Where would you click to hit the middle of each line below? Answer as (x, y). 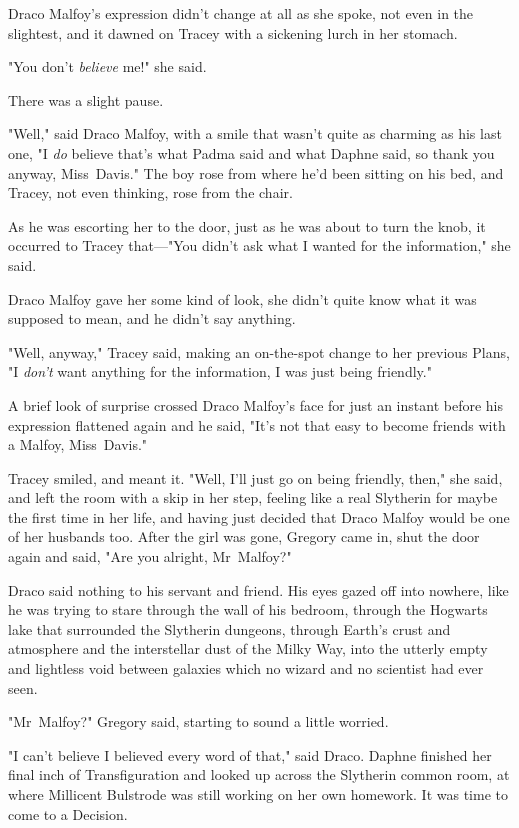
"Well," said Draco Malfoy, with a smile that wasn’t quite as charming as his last (255, 133)
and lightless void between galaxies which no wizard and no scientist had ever (246, 668)
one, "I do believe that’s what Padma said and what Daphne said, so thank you (251, 152)
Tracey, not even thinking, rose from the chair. (150, 192)
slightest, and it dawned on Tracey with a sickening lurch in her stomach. (233, 32)
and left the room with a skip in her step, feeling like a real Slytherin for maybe (253, 497)
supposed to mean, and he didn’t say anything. (152, 318)
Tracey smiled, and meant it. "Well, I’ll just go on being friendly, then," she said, (255, 477)
